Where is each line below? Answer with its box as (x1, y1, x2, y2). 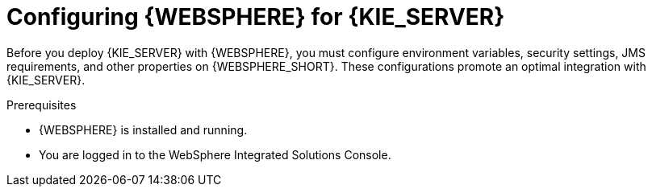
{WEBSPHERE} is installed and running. (39, 122, 248, 137)
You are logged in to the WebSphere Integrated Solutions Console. (39, 147, 391, 162)
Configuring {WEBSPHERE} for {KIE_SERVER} (6, 3, 505, 31)
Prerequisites (6, 97, 77, 112)
